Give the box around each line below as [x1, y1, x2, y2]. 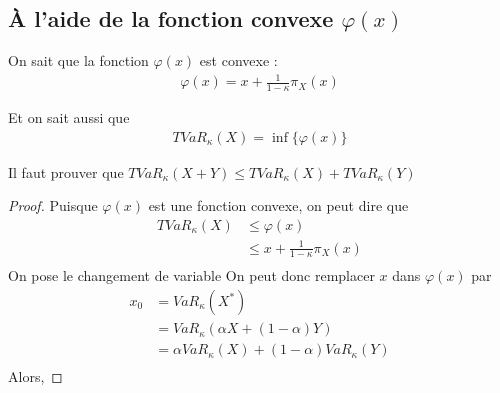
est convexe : [199, 50, 278, 71]
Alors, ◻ [8, 366, 63, 387]
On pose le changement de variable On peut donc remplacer [8, 265, 375, 286]
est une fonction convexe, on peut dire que [148, 195, 409, 216]
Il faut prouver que [8, 161, 124, 182]
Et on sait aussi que [8, 107, 130, 128]
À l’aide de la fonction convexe [8, 3, 334, 34]
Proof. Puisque [8, 195, 98, 216]
